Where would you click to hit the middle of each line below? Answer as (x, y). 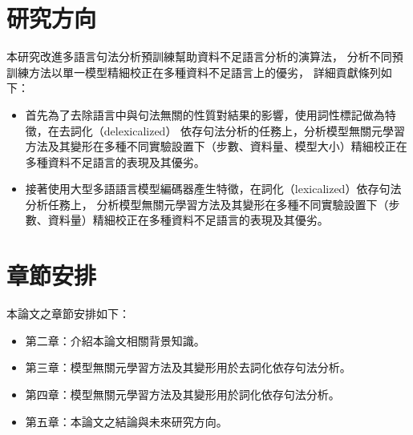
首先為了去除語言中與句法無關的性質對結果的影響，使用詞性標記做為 (205, 114)
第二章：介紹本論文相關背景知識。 (115, 340)
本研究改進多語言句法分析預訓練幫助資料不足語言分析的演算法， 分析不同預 (205, 56)
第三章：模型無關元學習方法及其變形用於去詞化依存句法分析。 (188, 367)
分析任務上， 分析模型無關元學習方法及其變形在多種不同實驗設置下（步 (213, 204)
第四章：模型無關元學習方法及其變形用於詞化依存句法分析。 (182, 394)
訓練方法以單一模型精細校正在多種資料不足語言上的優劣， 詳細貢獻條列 (194, 72)
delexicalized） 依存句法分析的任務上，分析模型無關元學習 (255, 130)
